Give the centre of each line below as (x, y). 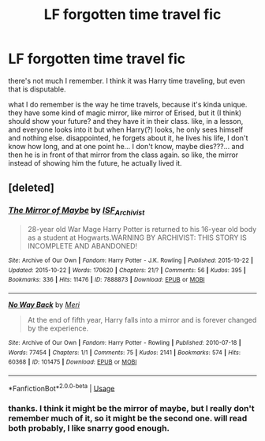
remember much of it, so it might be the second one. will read (128, 418)
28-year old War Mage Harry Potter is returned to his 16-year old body (142, 229)
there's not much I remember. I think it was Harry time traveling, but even (127, 80)
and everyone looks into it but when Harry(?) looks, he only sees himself (126, 129)
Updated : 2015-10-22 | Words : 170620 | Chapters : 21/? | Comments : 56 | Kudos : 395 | (127, 270)
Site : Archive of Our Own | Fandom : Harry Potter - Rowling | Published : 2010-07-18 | (125, 342)
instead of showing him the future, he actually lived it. (95, 163)
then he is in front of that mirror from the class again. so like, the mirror (123, 155)
